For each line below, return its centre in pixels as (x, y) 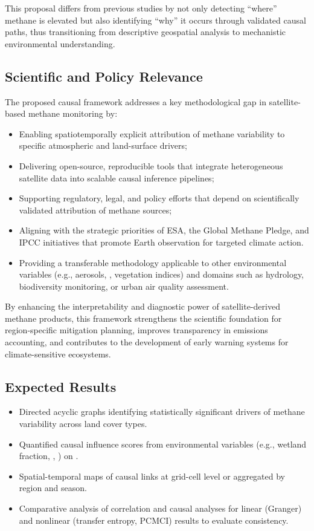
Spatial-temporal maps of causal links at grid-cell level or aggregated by (152, 476)
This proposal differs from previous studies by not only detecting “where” (141, 8)
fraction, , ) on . (49, 456)
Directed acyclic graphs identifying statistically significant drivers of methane (162, 412)
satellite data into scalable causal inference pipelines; (117, 178)
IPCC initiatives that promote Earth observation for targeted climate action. (161, 242)
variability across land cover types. (83, 424)
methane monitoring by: (73, 113)
